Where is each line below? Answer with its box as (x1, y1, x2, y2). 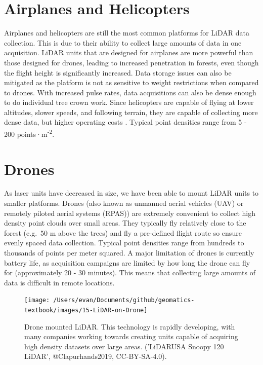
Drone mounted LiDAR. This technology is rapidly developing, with (24, 321, 235, 332)
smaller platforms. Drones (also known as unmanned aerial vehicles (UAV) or (4, 198, 244, 208)
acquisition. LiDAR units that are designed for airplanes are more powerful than (4, 47, 253, 58)
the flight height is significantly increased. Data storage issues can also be (4, 67, 232, 78)
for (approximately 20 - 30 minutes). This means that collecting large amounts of (4, 267, 256, 278)
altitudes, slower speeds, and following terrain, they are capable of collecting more (4, 106, 258, 117)
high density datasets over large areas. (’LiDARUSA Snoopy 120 (24, 341, 224, 351)
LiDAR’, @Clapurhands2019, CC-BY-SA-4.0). (24, 351, 167, 361)
